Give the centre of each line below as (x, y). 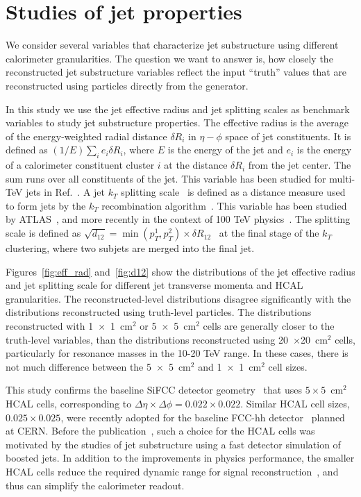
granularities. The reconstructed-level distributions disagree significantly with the (178, 298)
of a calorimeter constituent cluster (80, 165)
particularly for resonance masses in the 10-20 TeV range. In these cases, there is (177, 353)
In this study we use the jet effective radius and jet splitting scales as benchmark (178, 109)
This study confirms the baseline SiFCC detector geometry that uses (154, 390)
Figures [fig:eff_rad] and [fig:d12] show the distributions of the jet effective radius (180, 271)
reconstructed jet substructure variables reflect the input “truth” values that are (176, 72)
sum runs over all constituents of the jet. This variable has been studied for (166, 178)
